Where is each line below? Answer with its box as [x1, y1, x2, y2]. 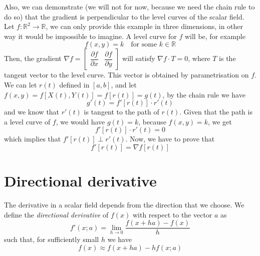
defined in [59, 79, 90, 89]
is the [219, 53, 236, 63]
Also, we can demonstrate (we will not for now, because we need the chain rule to [4, 1, 255, 11]
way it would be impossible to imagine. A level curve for [4, 30, 177, 41]
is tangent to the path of [84, 106, 159, 117]
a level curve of [4, 116, 51, 126]
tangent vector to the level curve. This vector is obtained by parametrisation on [4, 69, 249, 80]
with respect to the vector [132, 209, 212, 219]
